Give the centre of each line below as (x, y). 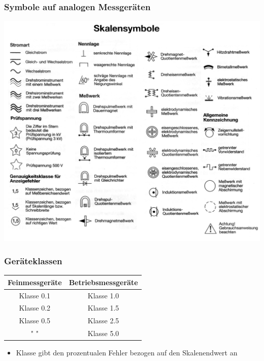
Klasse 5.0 (103, 333)
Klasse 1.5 (103, 308)
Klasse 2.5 (103, 321)
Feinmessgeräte (35, 282)
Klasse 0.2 (35, 308)
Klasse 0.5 (35, 321)
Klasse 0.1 (35, 295)
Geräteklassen (33, 260)
